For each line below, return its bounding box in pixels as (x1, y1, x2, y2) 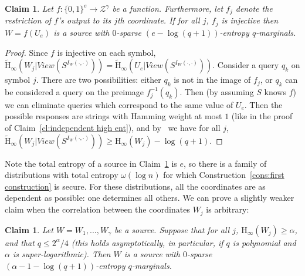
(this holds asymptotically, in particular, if (71, 236, 223, 248)
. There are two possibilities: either (36, 73, 161, 86)
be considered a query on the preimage (5, 85, 144, 97)
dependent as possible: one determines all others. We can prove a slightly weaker (5, 191, 294, 204)
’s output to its (57, 14, 111, 26)
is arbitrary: (206, 203, 249, 216)
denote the (235, 2, 273, 14)
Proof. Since (5, 46, 48, 58)
